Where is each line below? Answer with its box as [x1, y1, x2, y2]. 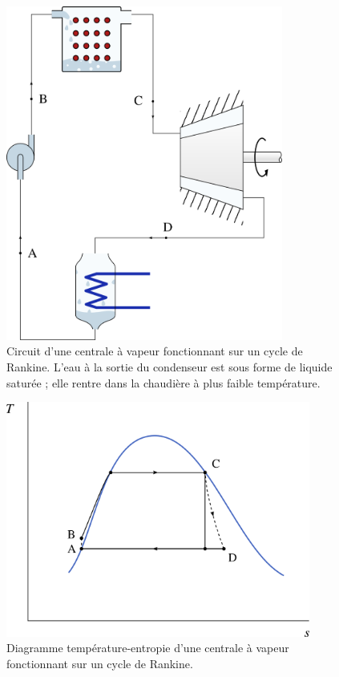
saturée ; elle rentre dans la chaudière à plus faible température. [6, 374, 321, 391]
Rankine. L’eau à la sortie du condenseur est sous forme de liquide [6, 358, 333, 375]
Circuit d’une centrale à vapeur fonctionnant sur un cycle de [6, 343, 303, 359]
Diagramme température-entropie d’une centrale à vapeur [6, 639, 289, 656]
